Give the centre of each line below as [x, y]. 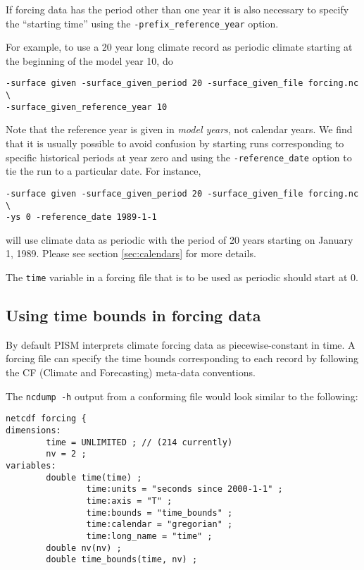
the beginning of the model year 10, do [89, 60]
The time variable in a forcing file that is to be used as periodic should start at [177, 277]
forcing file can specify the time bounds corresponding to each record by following [182, 358]
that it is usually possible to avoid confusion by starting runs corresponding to [175, 143]
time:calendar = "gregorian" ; [159, 525]
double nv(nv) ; [84, 548]
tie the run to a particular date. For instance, [103, 171]
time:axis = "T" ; [129, 501]
